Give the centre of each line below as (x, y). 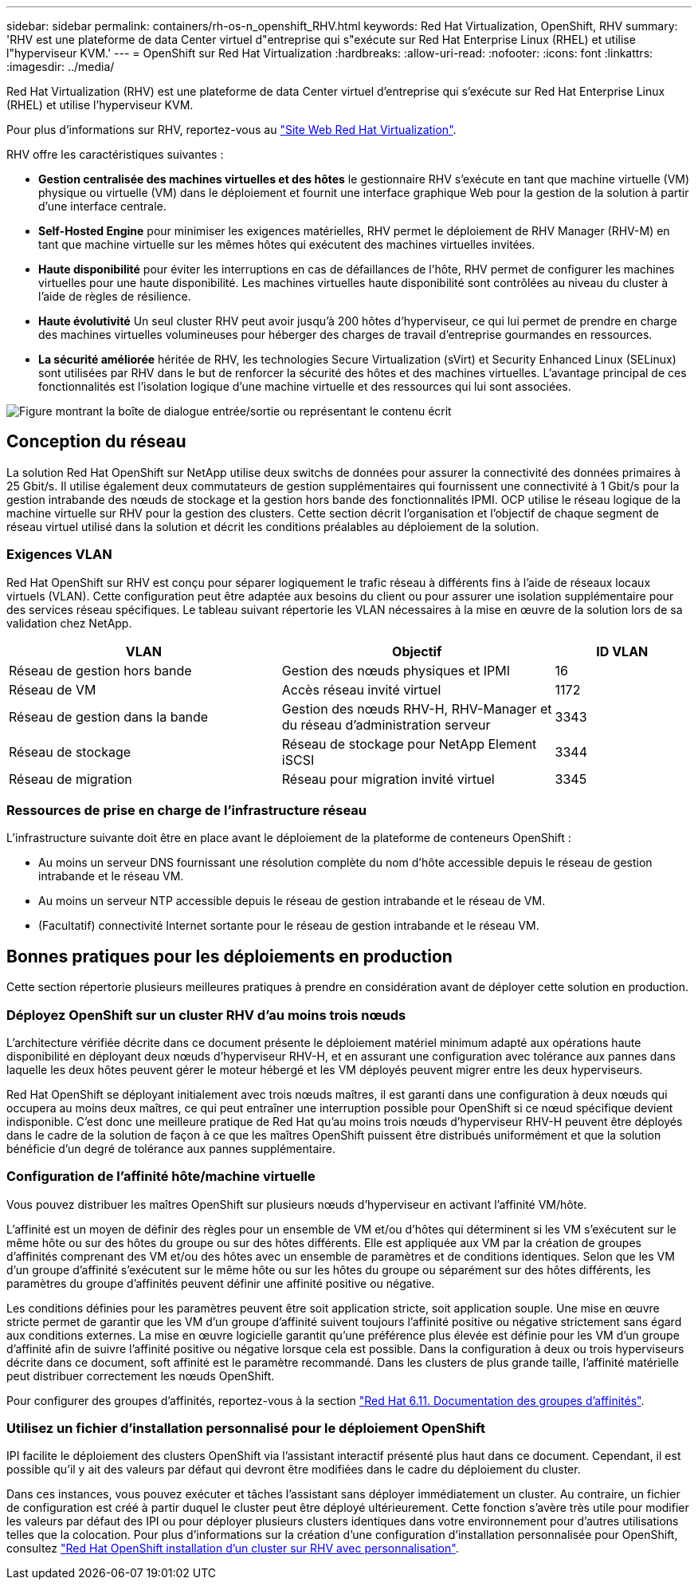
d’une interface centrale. (102, 206)
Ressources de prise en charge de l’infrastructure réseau (186, 810)
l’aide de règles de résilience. (115, 296)
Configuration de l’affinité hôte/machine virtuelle (161, 1177)
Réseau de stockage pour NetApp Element (409, 744)
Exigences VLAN (59, 555)
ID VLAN (622, 651)
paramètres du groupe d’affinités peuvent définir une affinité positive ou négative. (221, 1283)
